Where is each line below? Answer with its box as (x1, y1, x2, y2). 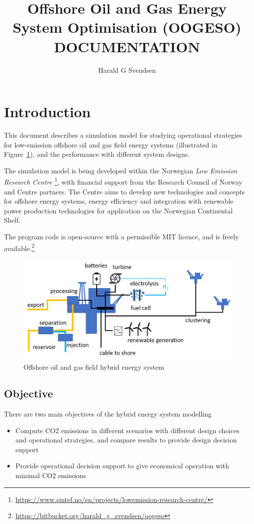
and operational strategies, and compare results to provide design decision (15, 435, 237, 445)
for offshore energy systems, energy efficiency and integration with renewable (4, 196, 233, 206)
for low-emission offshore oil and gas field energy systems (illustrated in (4, 139, 217, 149)
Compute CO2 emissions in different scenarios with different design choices (15, 425, 240, 435)
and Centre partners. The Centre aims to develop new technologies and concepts (4, 186, 245, 196)
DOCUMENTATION (54, 36, 200, 56)
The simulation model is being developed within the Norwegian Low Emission (4, 165, 237, 175)
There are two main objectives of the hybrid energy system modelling (4, 409, 212, 419)
